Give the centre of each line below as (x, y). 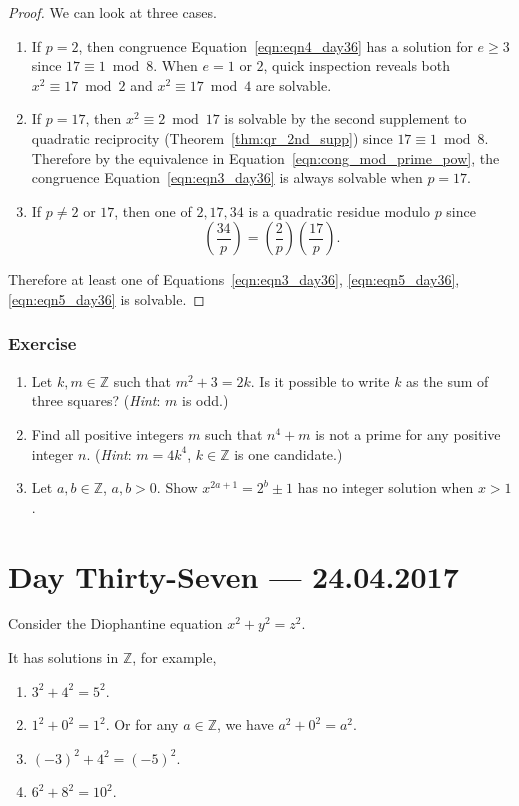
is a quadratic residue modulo (339, 210)
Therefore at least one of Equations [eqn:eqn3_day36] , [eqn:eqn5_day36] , (234, 279)
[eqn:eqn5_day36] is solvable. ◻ (106, 298)
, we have (245, 724)
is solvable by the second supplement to (345, 118)
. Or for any (142, 724)
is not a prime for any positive (408, 433)
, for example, (174, 657)
